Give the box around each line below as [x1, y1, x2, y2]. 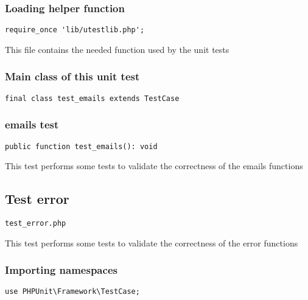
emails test [5, 117, 59, 132]
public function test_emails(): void [5, 142, 158, 151]
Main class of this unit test [5, 69, 140, 84]
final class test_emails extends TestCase [5, 94, 180, 103]
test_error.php [5, 219, 66, 228]
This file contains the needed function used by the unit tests [5, 43, 229, 55]
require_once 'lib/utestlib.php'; [5, 26, 145, 35]
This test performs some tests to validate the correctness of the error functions [5, 236, 298, 249]
